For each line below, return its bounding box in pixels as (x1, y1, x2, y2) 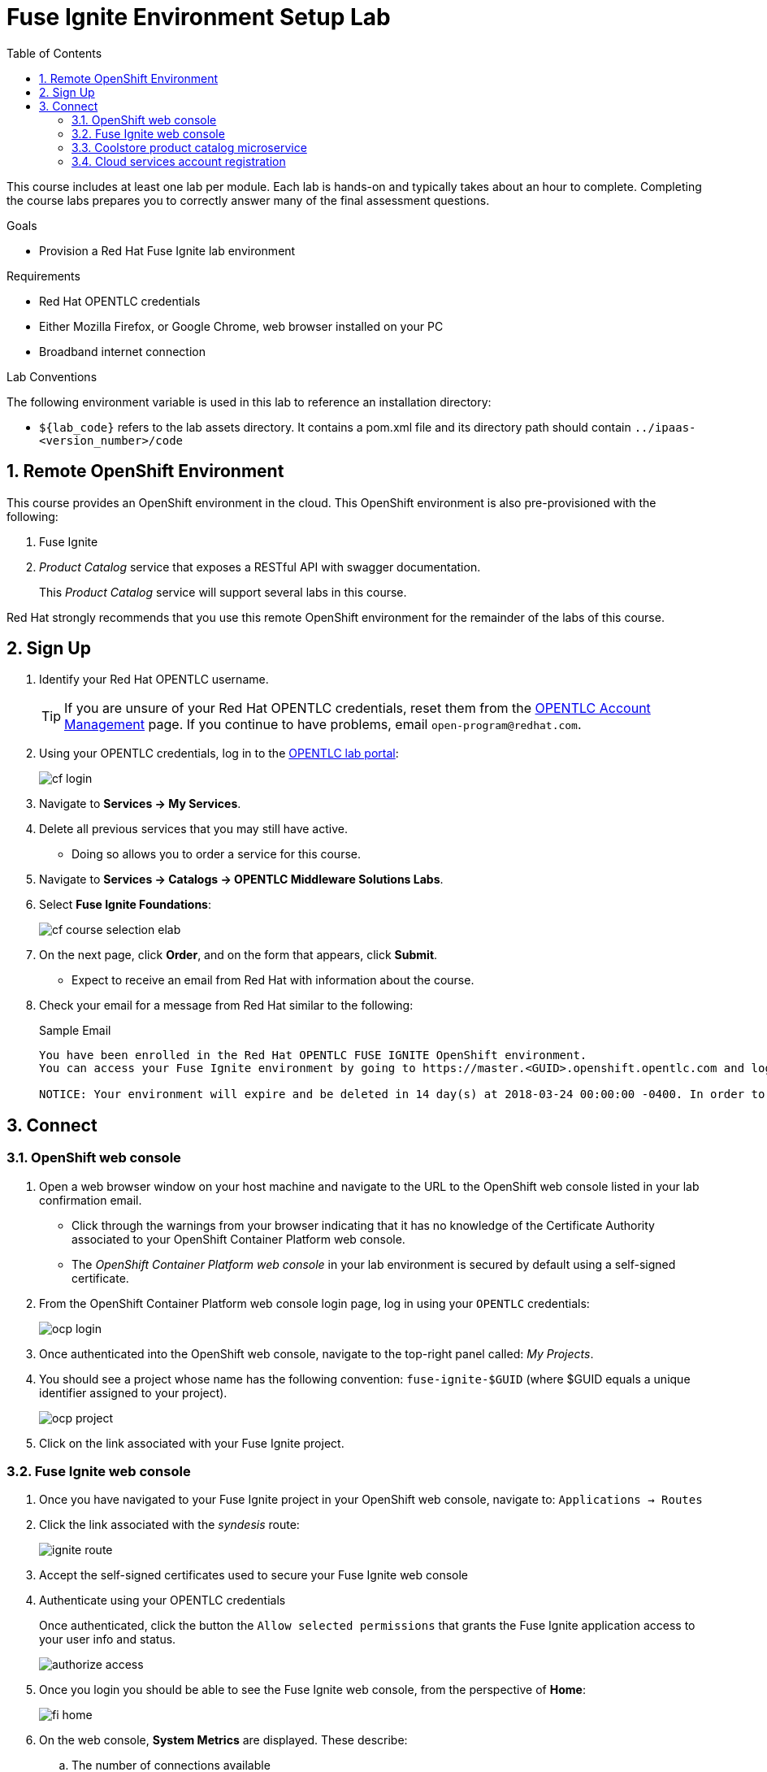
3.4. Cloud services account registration (71, 154, 286, 168)
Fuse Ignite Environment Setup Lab (6, 3, 391, 31)
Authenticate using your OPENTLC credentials (39, 1593, 286, 1608)
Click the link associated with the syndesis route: (39, 1518, 300, 1532)
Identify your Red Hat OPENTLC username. (39, 672, 269, 687)
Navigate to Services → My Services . (39, 797, 241, 811)
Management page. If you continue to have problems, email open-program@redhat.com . (64, 716, 582, 733)
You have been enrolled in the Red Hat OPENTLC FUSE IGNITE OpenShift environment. (39, 1049, 587, 1062)
